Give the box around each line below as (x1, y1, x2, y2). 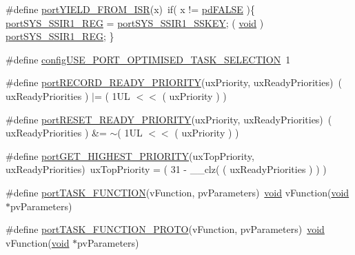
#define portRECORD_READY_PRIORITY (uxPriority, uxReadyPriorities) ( (6, 75, 342, 90)
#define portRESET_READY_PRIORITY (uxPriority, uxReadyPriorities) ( (6, 112, 332, 126)
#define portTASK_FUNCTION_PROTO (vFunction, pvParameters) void (6, 222, 325, 236)
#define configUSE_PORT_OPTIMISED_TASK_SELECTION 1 (6, 52, 291, 66)
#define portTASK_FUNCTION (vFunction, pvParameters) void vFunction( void (6, 185, 349, 199)
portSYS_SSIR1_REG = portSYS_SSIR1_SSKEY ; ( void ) (6, 15, 264, 30)
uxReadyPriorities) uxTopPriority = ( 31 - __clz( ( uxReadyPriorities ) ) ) (6, 162, 327, 176)
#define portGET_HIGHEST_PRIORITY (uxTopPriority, (6, 148, 254, 163)
